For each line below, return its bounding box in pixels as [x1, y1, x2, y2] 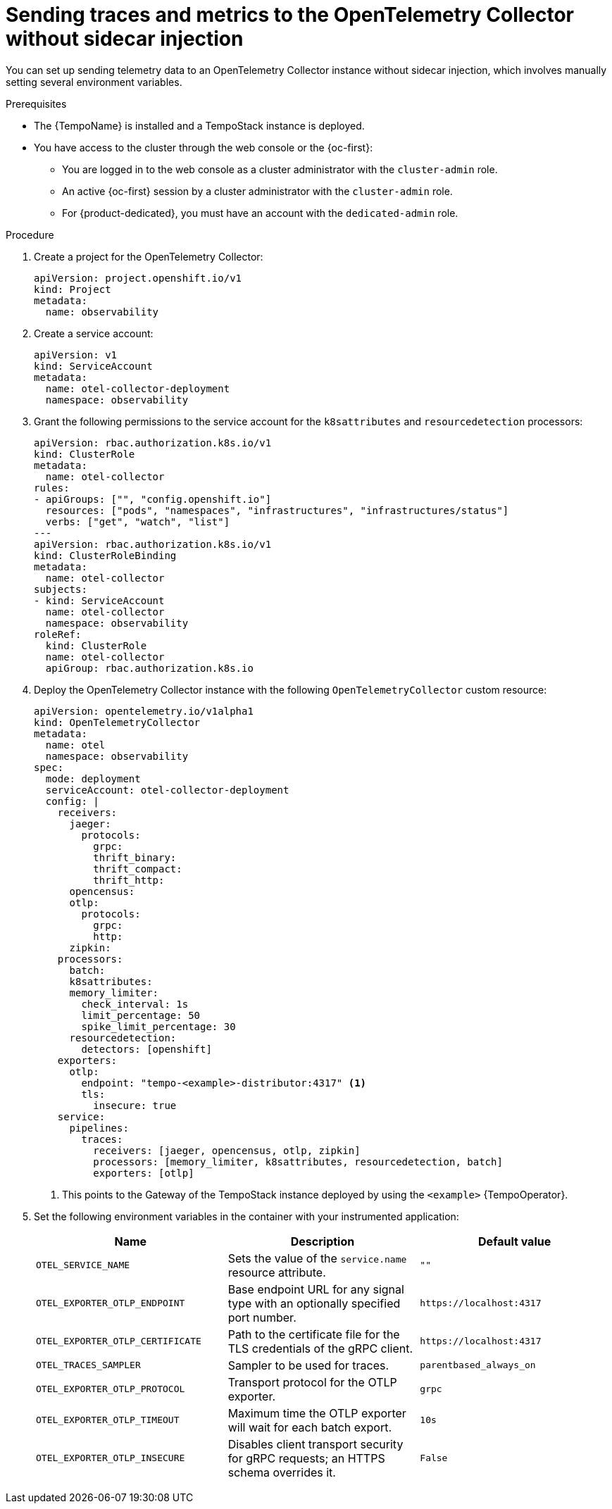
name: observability [45, 306, 159, 318]
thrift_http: [93, 874, 165, 886]
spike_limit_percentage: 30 [81, 1020, 236, 1032]
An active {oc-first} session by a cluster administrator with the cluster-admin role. [62, 184, 453, 197]
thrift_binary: [93, 851, 177, 863]
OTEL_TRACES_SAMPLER [36, 1360, 141, 1371]
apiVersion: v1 [34, 349, 118, 361]
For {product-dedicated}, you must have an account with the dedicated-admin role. [62, 206, 458, 219]
